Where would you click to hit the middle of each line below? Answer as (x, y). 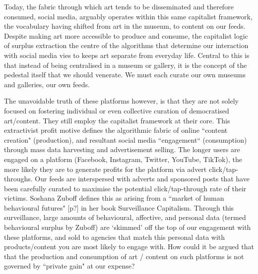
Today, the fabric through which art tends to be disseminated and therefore (119, 6)
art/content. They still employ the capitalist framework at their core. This (117, 120)
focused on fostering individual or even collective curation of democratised (117, 110)
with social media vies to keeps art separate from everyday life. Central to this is (127, 55)
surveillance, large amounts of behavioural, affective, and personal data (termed (125, 217)
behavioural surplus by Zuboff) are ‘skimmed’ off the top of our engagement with (128, 227)
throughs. (18, 179)
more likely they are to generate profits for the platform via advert (105, 169)
